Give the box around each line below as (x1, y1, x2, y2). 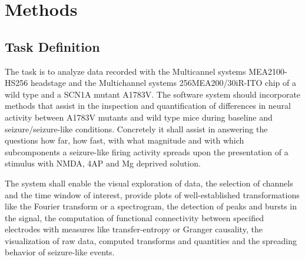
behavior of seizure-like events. (5, 246, 115, 258)
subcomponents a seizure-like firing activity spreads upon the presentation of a (5, 145, 289, 158)
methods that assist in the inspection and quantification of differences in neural (5, 99, 291, 112)
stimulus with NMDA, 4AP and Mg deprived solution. (5, 157, 201, 169)
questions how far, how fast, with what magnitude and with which (5, 134, 244, 146)
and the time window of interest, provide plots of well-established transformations (5, 188, 300, 201)
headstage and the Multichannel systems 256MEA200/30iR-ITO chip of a (30, 76, 296, 89)
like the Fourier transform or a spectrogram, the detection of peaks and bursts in (5, 200, 297, 212)
